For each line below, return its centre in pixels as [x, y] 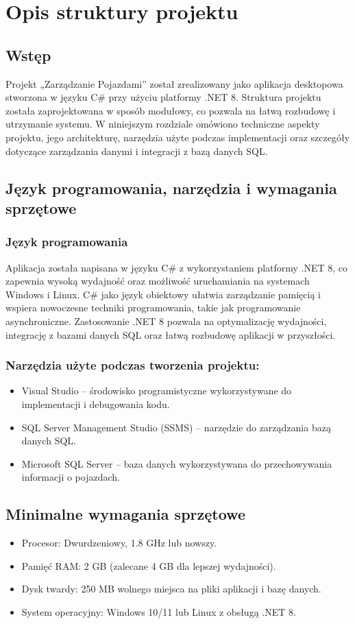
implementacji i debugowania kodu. [96, 404]
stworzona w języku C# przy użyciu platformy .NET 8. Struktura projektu [163, 97]
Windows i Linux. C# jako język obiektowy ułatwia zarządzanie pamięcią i [163, 294]
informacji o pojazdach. [71, 477]
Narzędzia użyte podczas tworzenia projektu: [133, 365]
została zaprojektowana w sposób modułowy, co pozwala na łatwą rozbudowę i [171, 110]
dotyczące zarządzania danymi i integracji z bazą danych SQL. [137, 151]
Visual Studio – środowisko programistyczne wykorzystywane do [157, 391]
